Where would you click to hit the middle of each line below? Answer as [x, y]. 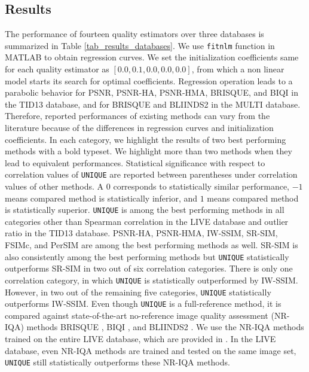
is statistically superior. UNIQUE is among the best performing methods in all [145, 210]
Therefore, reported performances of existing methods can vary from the [137, 116]
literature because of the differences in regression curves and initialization [139, 128]
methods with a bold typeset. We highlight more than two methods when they [149, 151]
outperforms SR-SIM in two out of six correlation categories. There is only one [149, 268]
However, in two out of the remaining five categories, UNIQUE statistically [138, 292]
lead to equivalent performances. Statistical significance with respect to [135, 162]
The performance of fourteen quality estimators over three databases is [134, 34]
